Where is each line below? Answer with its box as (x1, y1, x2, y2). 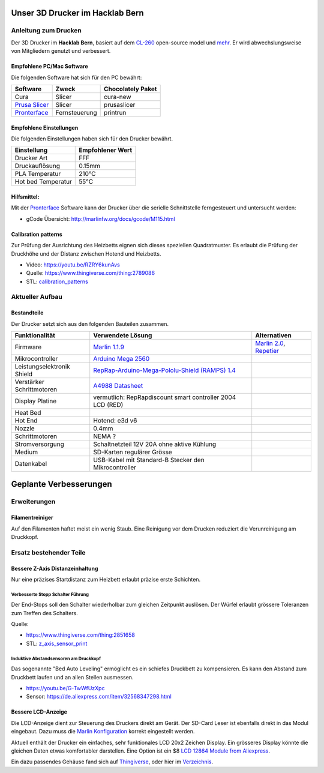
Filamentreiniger (11, 514, 53, 522)
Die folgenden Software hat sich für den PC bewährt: (11, 74, 142, 81)
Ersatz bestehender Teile (11, 548, 86, 556)
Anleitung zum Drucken (11, 26, 82, 35)
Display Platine (14, 397, 57, 405)
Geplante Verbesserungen (11, 479, 112, 489)
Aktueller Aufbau (11, 293, 62, 301)
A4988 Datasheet (93, 382, 143, 390)
